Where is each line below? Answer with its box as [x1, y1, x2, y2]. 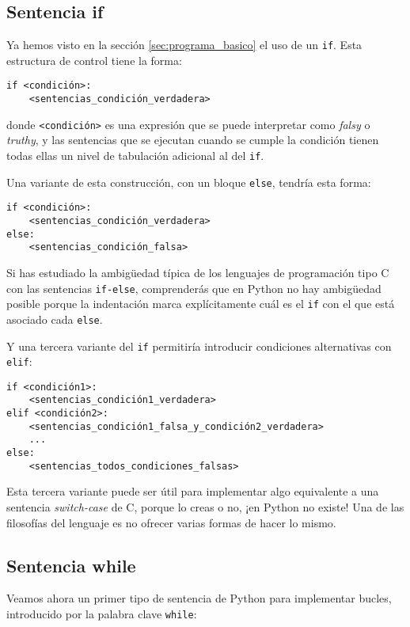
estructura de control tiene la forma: [6, 51, 182, 68]
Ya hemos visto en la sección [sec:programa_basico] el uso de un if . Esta [6, 36, 363, 53]
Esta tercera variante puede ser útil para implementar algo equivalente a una [6, 483, 379, 500]
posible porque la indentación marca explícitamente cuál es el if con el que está [6, 295, 395, 312]
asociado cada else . [6, 310, 103, 327]
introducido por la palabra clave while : [6, 606, 197, 621]
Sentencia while [6, 553, 136, 577]
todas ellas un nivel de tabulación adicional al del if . [6, 147, 264, 164]
